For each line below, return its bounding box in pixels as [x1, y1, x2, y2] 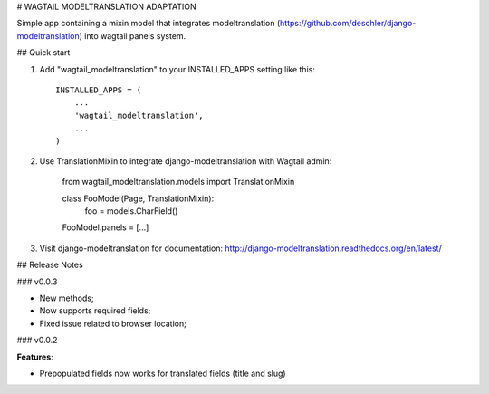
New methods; [39, 293, 94, 303]
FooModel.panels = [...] [62, 222, 149, 233]
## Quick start [16, 47, 71, 58]
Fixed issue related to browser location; [39, 318, 187, 329]
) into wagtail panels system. [79, 30, 187, 41]
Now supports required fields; [39, 305, 151, 316]
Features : [16, 351, 53, 362]
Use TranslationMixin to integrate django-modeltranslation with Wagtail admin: [39, 155, 332, 167]
